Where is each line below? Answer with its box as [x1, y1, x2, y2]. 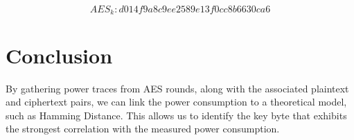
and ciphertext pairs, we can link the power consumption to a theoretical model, [6, 94, 347, 109]
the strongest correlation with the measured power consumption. [6, 121, 280, 136]
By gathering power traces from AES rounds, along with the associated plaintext [6, 81, 349, 95]
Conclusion [6, 41, 113, 69]
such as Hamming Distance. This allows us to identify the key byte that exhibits [6, 108, 347, 122]
